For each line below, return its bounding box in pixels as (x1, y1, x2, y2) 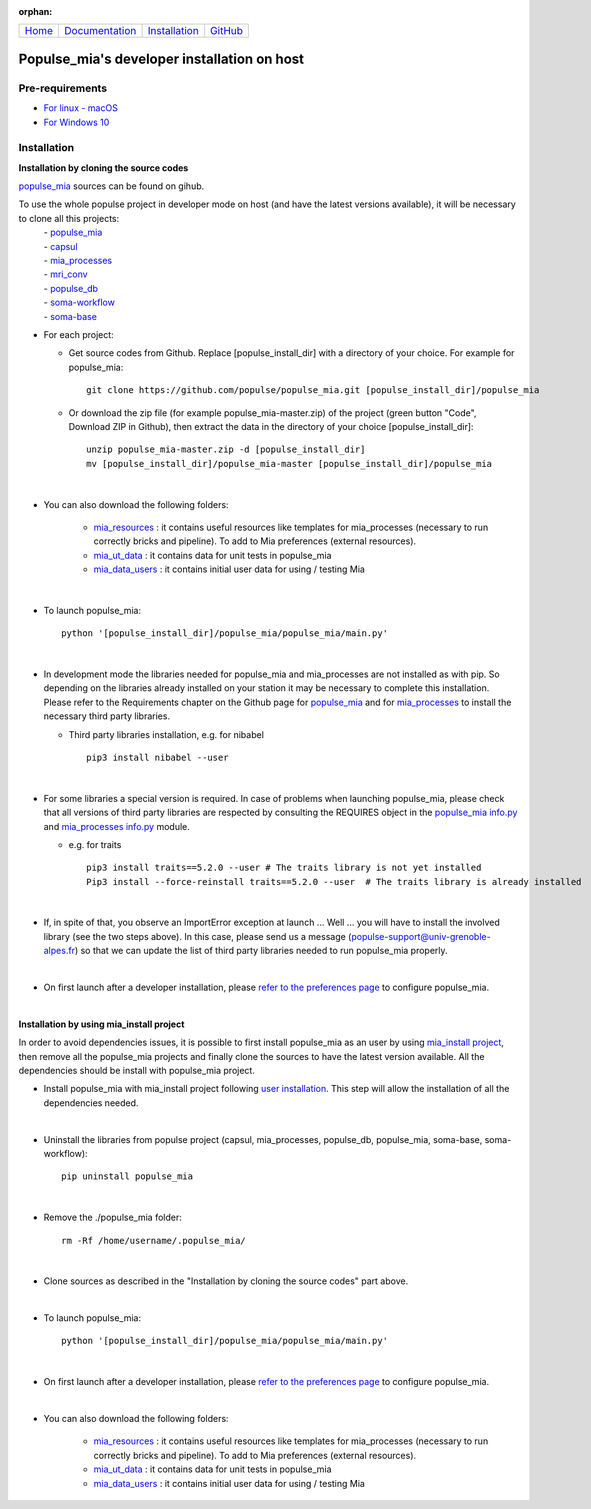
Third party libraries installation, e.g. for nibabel (68, 728, 265, 740)
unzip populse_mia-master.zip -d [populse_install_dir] (86, 444, 366, 455)
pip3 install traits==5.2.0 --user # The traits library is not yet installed (86, 862, 482, 874)
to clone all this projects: (18, 212, 120, 224)
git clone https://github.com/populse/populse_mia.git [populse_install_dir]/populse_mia (86, 385, 540, 396)
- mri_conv (43, 268, 89, 280)
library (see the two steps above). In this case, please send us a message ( (43, 930, 352, 942)
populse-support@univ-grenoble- (351, 930, 491, 942)
